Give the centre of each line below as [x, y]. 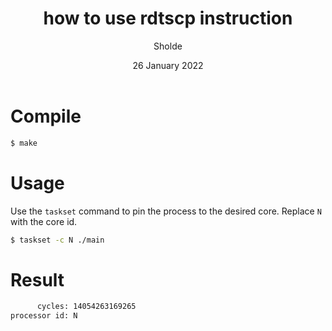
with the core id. [44, 221]
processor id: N [44, 316]
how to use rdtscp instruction [168, 18]
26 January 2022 [168, 65]
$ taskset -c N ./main [57, 240]
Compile [46, 116]
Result [37, 279]
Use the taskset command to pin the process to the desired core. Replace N [166, 211]
